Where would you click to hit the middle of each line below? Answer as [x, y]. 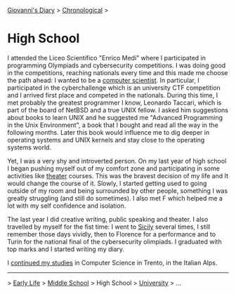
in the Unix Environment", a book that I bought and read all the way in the [113, 125]
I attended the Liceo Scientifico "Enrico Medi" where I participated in [106, 58]
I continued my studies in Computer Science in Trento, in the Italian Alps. [112, 262]
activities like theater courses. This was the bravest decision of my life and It [118, 175]
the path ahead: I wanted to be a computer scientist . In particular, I [103, 80]
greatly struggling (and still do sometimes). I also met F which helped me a [115, 198]
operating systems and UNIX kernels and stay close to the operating [106, 140]
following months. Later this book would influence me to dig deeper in [108, 132]
